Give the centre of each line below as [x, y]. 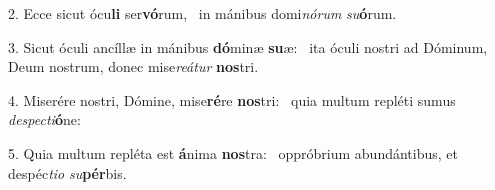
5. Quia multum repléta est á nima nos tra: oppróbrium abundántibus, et [233, 152]
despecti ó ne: [44, 119]
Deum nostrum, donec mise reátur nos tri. [133, 66]
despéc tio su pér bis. [67, 172]
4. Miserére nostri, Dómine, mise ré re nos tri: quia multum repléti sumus [232, 99]
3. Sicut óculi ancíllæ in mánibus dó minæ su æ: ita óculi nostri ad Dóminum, [248, 46]
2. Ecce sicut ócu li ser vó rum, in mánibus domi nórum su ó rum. [202, 13]
